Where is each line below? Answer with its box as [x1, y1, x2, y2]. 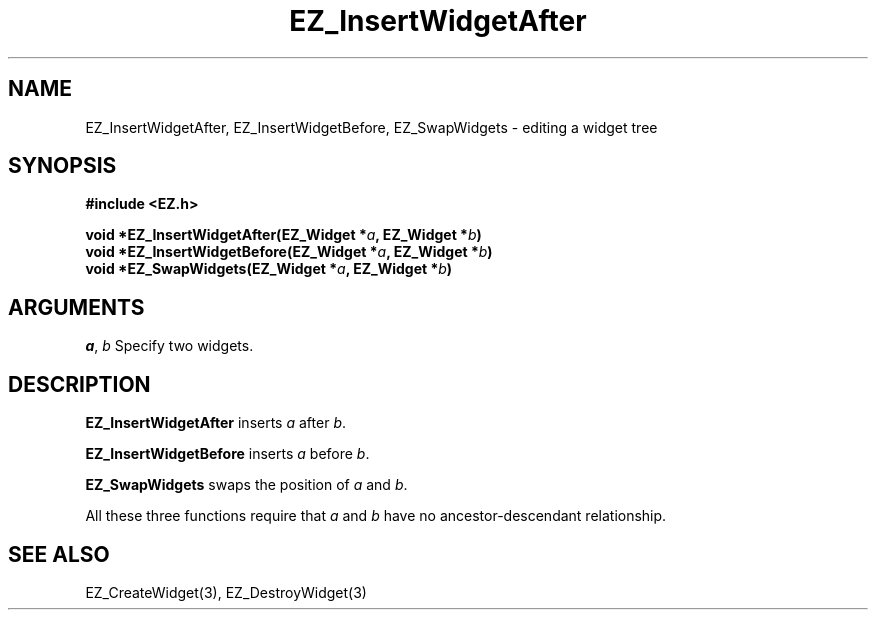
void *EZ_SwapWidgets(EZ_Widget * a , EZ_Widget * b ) [85, 260, 453, 278]
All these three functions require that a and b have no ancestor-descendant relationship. [85, 507, 667, 525]
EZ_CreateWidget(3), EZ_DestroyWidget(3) [85, 583, 367, 601]
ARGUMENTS [8, 294, 145, 320]
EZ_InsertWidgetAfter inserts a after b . [85, 414, 347, 432]
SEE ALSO [8, 541, 110, 567]
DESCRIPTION [8, 371, 151, 397]
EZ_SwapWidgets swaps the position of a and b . [85, 476, 408, 494]
